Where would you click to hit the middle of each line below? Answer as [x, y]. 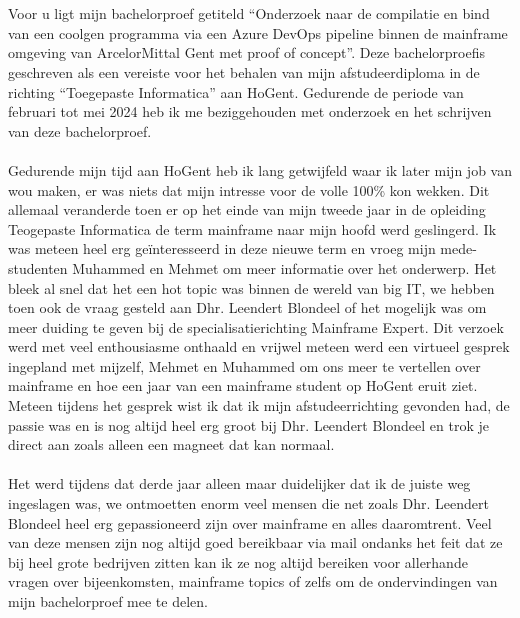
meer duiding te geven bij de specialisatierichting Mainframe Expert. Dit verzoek [256, 326]
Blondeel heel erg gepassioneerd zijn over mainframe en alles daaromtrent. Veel [250, 522]
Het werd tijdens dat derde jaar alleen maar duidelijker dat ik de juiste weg [239, 483]
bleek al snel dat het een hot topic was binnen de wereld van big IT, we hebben [251, 287]
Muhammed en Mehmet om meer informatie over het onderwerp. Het [284, 267]
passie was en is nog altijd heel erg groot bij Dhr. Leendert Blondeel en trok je [248, 424]
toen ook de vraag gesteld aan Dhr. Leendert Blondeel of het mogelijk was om [247, 307]
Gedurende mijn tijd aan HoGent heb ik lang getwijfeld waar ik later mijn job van [260, 169]
